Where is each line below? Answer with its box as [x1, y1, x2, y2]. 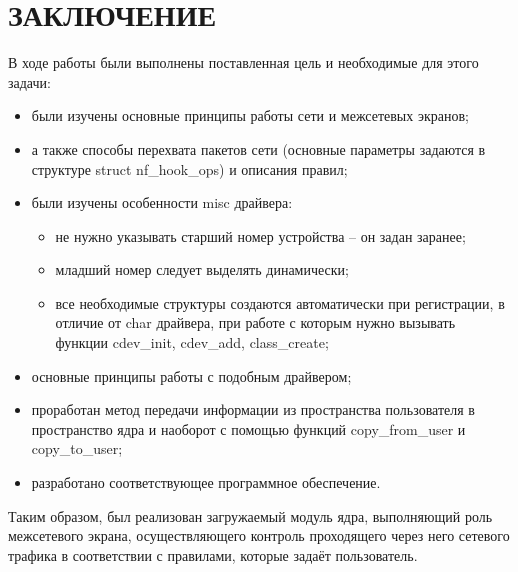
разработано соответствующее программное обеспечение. [31, 472, 381, 493]
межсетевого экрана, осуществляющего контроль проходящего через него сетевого [8, 525, 510, 546]
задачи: [8, 71, 51, 92]
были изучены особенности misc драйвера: [31, 192, 293, 213]
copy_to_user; [31, 438, 123, 459]
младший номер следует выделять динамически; [55, 259, 349, 280]
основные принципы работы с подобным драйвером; [31, 365, 352, 386]
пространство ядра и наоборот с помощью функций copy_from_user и [31, 418, 466, 439]
